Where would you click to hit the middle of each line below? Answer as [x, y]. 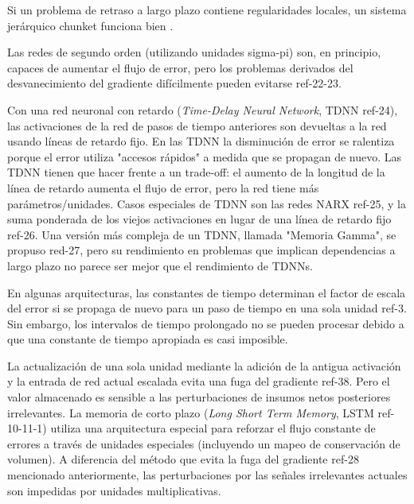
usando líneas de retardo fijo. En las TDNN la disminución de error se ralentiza [201, 141]
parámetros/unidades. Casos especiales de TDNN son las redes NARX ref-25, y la [207, 203]
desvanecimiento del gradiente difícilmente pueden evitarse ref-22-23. [174, 83]
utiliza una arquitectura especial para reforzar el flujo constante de [213, 428]
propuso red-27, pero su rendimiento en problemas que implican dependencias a [201, 250]
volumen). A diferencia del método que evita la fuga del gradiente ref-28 [183, 459]
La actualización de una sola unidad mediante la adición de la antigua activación [204, 365]
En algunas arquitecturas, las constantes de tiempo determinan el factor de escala [207, 292]
